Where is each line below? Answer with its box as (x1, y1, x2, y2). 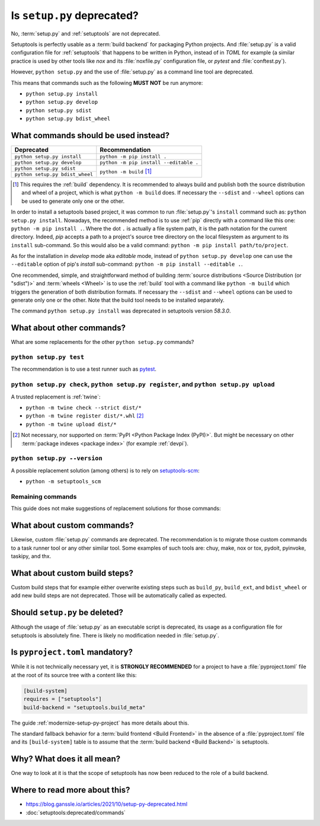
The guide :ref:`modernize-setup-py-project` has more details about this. (11, 719, 189, 726)
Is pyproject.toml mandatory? (11, 647, 133, 658)
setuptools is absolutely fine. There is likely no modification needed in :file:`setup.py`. (11, 632, 219, 639)
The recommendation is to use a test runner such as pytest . (11, 365, 157, 373)
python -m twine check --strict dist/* (25, 404, 142, 412)
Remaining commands (11, 492, 77, 500)
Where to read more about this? (11, 785, 130, 795)
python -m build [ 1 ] (100, 167, 152, 176)
